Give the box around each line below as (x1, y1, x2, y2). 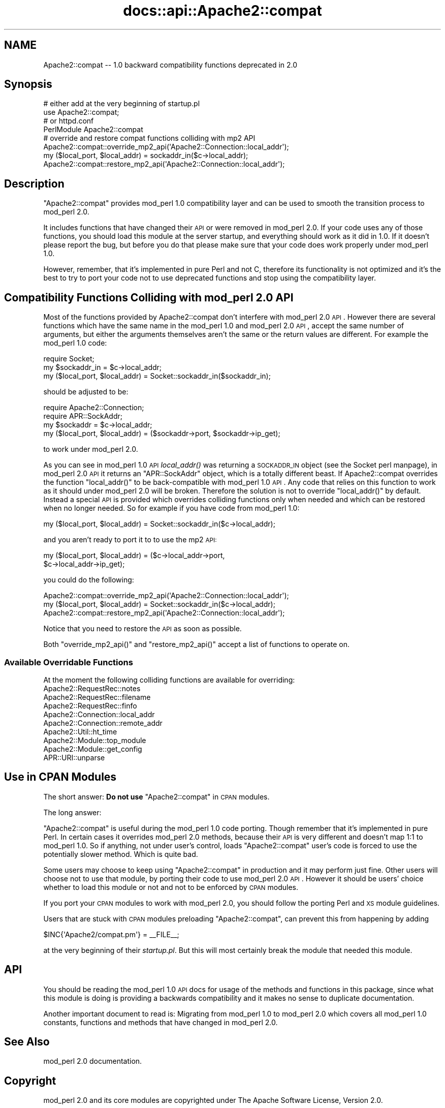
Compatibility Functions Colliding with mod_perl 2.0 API (4, 291, 294, 304)
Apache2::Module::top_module (43, 735, 146, 745)
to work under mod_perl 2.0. (43, 445, 138, 454)
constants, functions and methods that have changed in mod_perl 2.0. (43, 1018, 278, 1027)
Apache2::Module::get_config (43, 744, 142, 753)
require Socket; (43, 354, 94, 363)
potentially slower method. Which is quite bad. (43, 849, 198, 858)
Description (4, 177, 65, 190)
